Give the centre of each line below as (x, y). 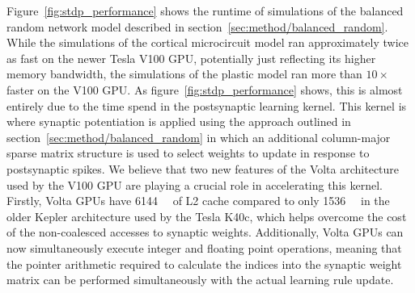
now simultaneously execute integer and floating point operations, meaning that (204, 247)
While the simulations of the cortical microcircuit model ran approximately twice (207, 42)
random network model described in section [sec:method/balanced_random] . (197, 26)
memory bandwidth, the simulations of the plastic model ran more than (184, 74)
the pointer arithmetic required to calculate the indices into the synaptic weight (204, 264)
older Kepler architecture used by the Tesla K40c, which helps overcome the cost (207, 216)
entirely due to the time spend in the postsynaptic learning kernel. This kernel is (207, 105)
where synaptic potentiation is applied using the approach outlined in (179, 121)
